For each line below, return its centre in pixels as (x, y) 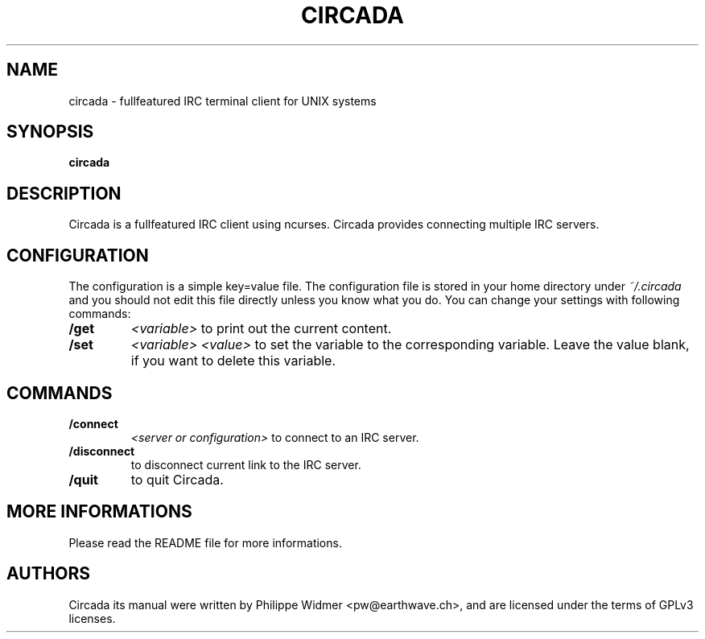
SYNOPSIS (50, 132)
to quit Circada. (177, 479)
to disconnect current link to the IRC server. (246, 464)
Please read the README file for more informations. (205, 542)
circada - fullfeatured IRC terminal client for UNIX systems (223, 101)
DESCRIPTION (64, 193)
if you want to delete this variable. (233, 361)
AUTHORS (49, 574)
